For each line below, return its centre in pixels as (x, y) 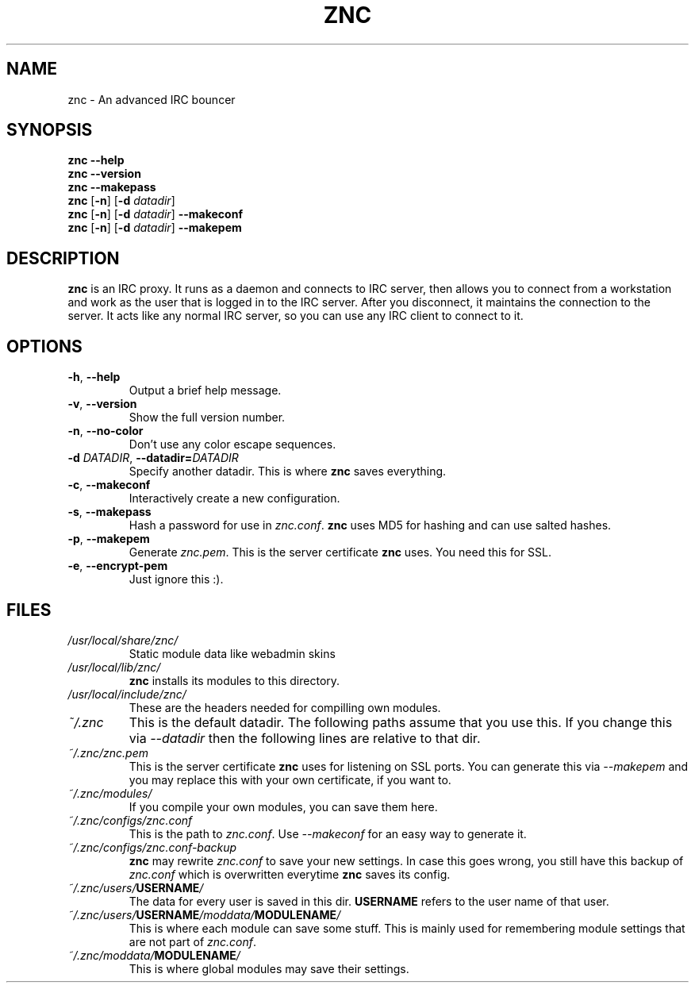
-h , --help (94, 377)
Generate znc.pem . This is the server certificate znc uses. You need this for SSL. (340, 552)
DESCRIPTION (63, 258)
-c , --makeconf (109, 485)
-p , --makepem (109, 539)
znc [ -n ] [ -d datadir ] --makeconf (155, 214)
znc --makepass (112, 187)
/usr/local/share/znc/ (123, 640)
